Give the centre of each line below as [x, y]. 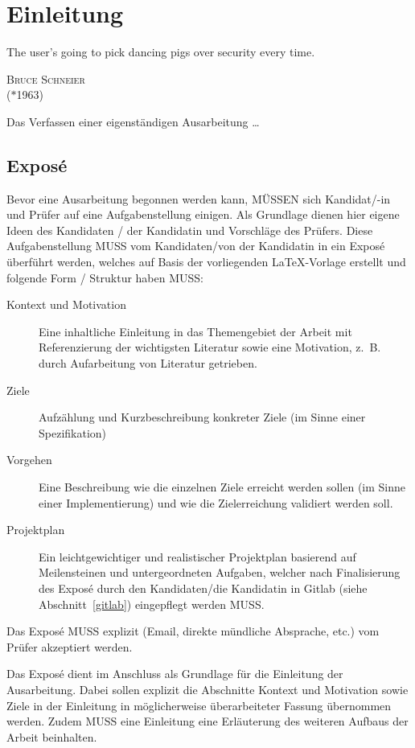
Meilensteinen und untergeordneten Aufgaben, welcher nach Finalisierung [220, 572]
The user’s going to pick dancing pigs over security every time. [161, 52]
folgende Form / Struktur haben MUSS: [105, 277]
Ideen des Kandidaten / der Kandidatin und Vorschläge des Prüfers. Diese [190, 230]
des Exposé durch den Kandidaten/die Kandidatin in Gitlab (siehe [203, 588]
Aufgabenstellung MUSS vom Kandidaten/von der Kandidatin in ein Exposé [196, 246]
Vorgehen [29, 460]
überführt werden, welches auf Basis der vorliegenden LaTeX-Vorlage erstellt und [206, 262]
